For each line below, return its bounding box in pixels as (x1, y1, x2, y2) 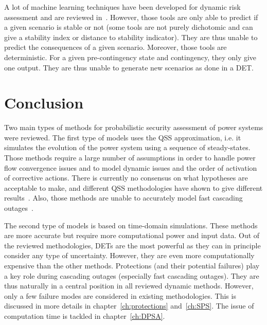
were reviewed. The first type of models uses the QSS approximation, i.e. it (4, 132, 241, 142)
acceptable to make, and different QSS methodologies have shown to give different (4, 182, 263, 193)
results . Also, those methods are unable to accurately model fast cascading (4, 192, 243, 203)
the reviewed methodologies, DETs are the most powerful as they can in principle (4, 240, 261, 250)
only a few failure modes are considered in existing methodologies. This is (4, 290, 236, 301)
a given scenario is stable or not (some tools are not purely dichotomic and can (4, 22, 253, 32)
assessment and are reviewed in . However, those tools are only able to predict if (4, 11, 258, 22)
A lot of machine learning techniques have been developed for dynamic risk (4, 2, 241, 12)
